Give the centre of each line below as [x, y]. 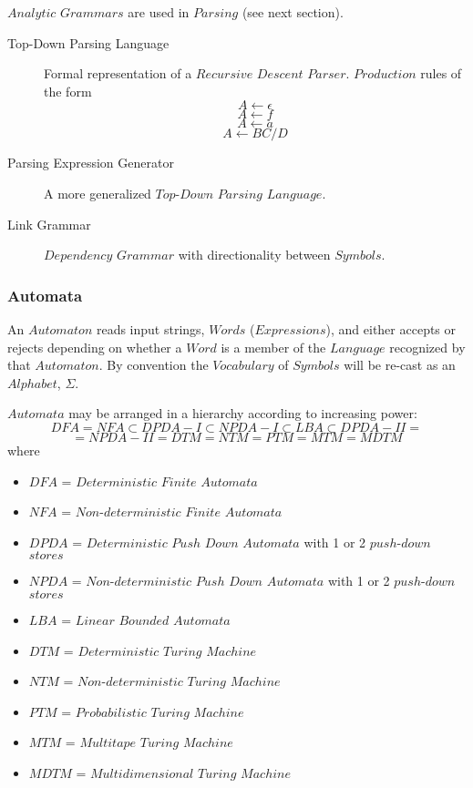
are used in [159, 12]
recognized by [427, 347]
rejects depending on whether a [95, 347]
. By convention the [154, 365]
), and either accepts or [391, 328]
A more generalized [98, 193]
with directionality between [254, 255]
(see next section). [293, 12]
